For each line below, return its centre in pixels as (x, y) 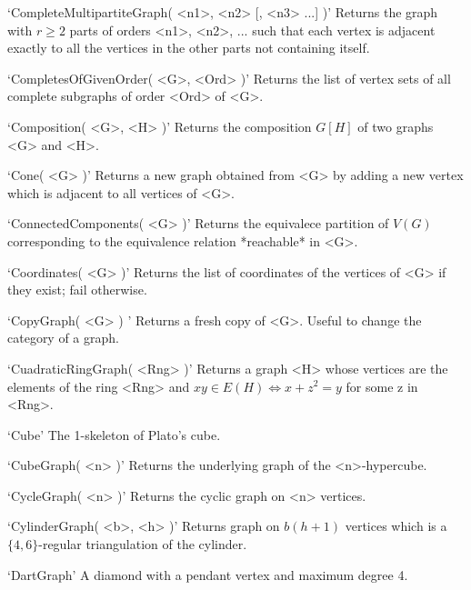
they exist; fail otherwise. (77, 290)
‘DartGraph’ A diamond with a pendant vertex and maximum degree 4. (208, 574)
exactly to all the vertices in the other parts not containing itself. (189, 48)
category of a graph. (63, 338)
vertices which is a (396, 526)
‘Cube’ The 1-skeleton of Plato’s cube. (114, 434)
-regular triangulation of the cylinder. (143, 544)
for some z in (382, 386)
